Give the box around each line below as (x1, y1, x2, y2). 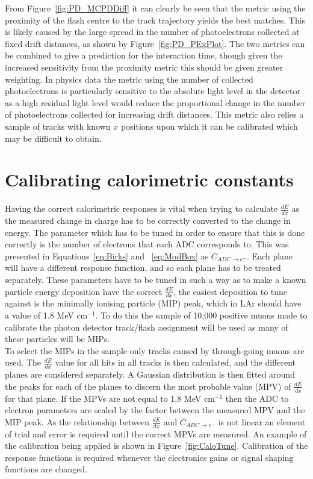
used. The (5, 356, 41, 369)
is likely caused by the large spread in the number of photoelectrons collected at (5, 25, 300, 38)
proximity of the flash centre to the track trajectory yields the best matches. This (5, 13, 306, 26)
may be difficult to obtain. (5, 132, 102, 144)
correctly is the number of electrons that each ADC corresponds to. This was (5, 238, 289, 250)
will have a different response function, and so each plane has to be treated (5, 261, 281, 274)
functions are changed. (5, 463, 88, 475)
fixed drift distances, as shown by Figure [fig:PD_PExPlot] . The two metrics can (5, 37, 305, 49)
